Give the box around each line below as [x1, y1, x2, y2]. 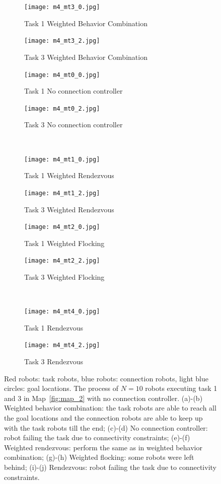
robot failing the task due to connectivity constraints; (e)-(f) [4, 432, 190, 443]
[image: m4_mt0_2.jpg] [24, 105, 100, 112]
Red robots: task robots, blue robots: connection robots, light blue [4, 373, 208, 383]
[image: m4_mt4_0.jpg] [24, 308, 100, 315]
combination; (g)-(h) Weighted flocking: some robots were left [4, 452, 194, 462]
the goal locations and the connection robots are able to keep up [4, 413, 203, 423]
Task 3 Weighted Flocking [24, 272, 105, 282]
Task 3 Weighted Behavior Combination [24, 51, 148, 62]
